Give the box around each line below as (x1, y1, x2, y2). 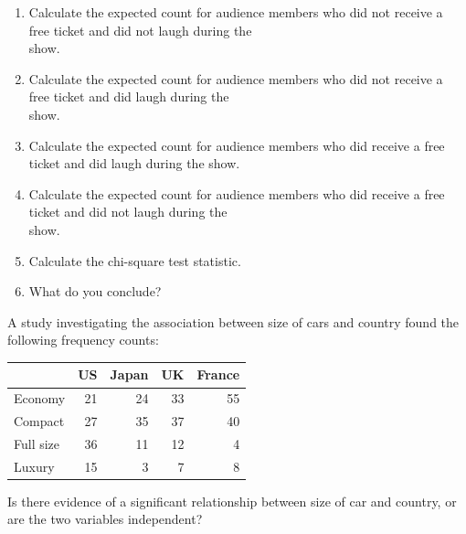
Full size (14, 433, 60, 453)
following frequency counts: (7, 330, 159, 349)
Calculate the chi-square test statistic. (28, 251, 241, 270)
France (196, 365, 240, 384)
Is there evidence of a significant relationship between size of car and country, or (7, 491, 457, 510)
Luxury (14, 456, 55, 475)
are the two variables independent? (7, 509, 203, 529)
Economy (14, 389, 66, 408)
